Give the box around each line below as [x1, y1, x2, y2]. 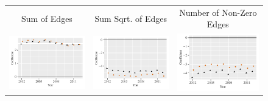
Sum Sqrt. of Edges [94, 12, 167, 24]
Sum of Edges [21, 12, 72, 24]
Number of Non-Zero [179, 5, 257, 18]
